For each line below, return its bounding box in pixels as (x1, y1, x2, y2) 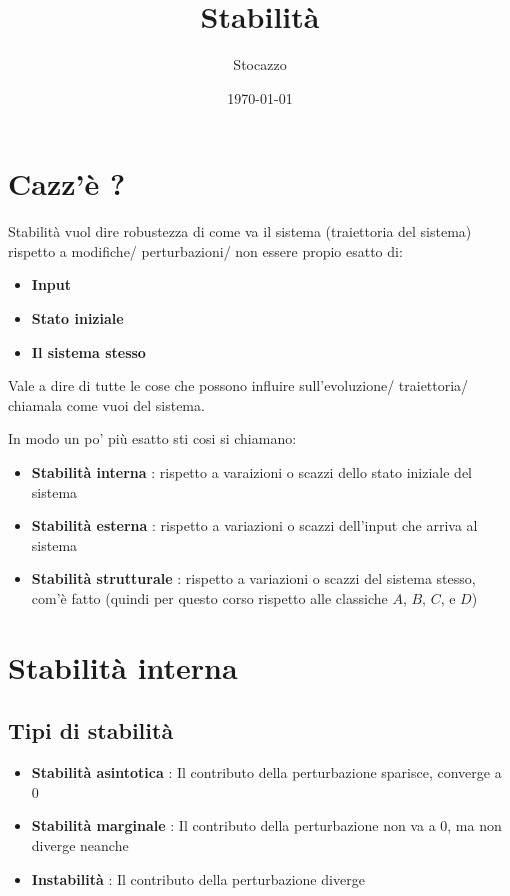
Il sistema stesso (31, 341, 146, 362)
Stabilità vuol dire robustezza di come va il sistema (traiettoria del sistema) (8, 221, 472, 242)
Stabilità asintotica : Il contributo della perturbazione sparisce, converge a (31, 762, 502, 783)
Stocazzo (233, 54, 287, 75)
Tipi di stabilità (8, 715, 174, 746)
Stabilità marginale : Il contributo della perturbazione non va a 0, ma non (31, 815, 502, 836)
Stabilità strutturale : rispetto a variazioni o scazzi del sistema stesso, (31, 568, 476, 589)
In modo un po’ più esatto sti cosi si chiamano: (8, 428, 297, 449)
